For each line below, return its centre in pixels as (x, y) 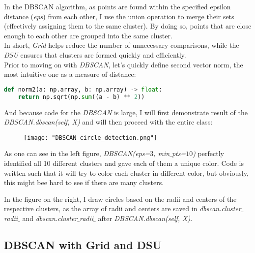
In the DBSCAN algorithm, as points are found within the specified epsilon (117, 6)
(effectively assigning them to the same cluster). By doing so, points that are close (128, 26)
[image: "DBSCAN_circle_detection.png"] (91, 138)
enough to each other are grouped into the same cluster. (88, 35)
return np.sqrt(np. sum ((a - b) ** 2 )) (81, 97)
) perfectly (208, 153)
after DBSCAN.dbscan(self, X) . (145, 218)
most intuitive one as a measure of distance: (70, 74)
